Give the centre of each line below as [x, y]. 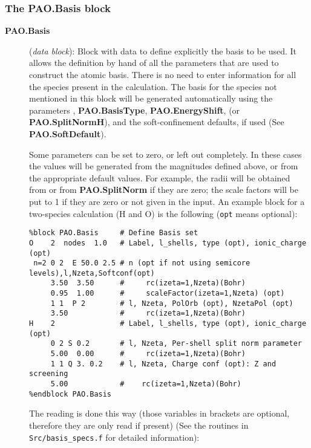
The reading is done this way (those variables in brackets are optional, [159, 413]
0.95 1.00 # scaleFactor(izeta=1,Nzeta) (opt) [168, 294]
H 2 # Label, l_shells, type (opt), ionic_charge [168, 324]
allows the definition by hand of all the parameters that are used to [154, 63]
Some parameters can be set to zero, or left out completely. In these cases [165, 154]
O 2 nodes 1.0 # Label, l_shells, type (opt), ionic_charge [168, 243]
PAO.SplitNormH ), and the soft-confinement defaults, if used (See [157, 122]
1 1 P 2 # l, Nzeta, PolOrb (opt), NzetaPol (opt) [172, 303]
